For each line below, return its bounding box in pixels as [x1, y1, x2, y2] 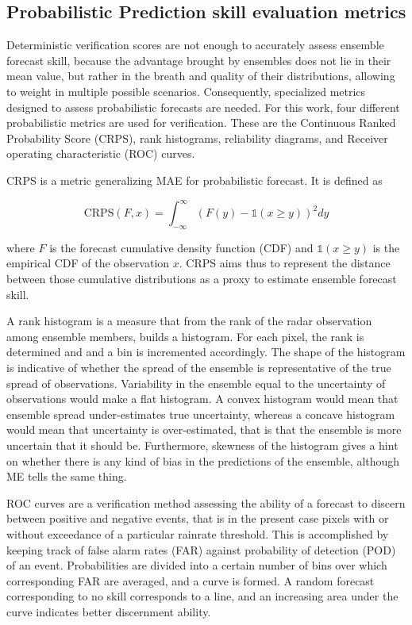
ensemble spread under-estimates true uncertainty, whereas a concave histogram [6, 405, 395, 422]
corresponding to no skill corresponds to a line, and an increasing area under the [6, 588, 399, 604]
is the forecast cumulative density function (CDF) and [49, 239, 314, 255]
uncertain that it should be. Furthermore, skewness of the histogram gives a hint [6, 436, 399, 453]
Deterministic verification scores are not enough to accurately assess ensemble [6, 36, 384, 53]
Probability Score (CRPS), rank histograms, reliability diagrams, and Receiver [6, 129, 388, 146]
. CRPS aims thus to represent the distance [179, 255, 391, 271]
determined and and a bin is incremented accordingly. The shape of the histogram [6, 343, 406, 360]
